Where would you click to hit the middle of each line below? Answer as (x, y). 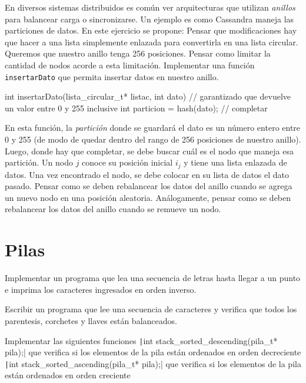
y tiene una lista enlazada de (235, 162)
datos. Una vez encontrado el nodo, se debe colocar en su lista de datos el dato (147, 174)
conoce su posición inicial (127, 162)
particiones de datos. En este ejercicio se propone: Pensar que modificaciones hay (151, 30)
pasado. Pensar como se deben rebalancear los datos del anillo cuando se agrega (149, 186)
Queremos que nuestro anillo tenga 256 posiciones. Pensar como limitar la (138, 53)
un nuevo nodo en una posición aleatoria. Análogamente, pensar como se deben (148, 197)
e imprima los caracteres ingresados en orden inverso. (101, 289)
